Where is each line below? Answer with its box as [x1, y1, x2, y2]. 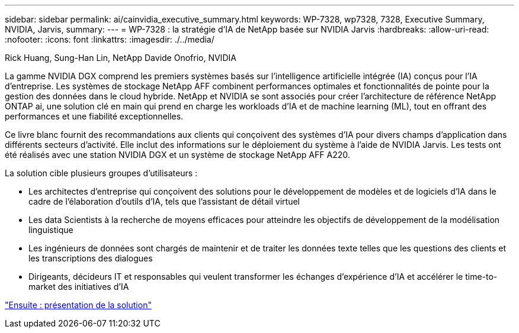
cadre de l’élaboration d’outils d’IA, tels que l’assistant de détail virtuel [28, 196, 300, 206]
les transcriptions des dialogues [28, 253, 153, 263]
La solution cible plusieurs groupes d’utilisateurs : [5, 168, 198, 178]
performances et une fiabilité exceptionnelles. [5, 111, 184, 121]
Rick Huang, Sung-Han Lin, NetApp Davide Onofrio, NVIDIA [5, 53, 236, 63]
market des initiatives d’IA [28, 282, 129, 292]
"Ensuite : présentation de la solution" [5, 300, 152, 310]
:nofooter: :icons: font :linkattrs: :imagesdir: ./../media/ [5, 34, 214, 44]
